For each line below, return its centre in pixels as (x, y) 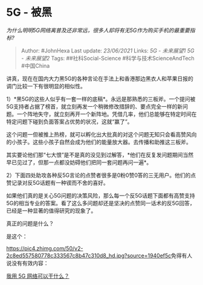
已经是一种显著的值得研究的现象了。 (51, 210)
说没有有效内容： (27, 263)
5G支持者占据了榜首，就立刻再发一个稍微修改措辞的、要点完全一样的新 (95, 106)
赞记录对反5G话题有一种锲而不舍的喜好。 (57, 182)
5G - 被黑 (29, 12)
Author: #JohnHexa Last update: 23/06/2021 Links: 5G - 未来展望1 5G (108, 50)
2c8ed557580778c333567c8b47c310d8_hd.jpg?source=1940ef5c (89, 255)
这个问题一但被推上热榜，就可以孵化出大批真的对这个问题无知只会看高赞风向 (101, 134)
